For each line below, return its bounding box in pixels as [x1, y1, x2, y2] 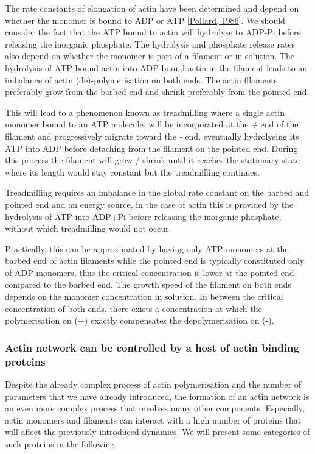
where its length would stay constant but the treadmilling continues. [5, 165, 260, 178]
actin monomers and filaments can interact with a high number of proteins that [5, 413, 302, 426]
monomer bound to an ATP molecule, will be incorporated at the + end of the [5, 118, 299, 130]
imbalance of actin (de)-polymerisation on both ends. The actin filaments [5, 73, 278, 86]
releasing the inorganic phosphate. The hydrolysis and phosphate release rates [5, 37, 296, 50]
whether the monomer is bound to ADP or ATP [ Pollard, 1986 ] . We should [5, 13, 285, 26]
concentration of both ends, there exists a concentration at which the [5, 302, 262, 314]
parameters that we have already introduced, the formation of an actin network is [5, 389, 310, 402]
